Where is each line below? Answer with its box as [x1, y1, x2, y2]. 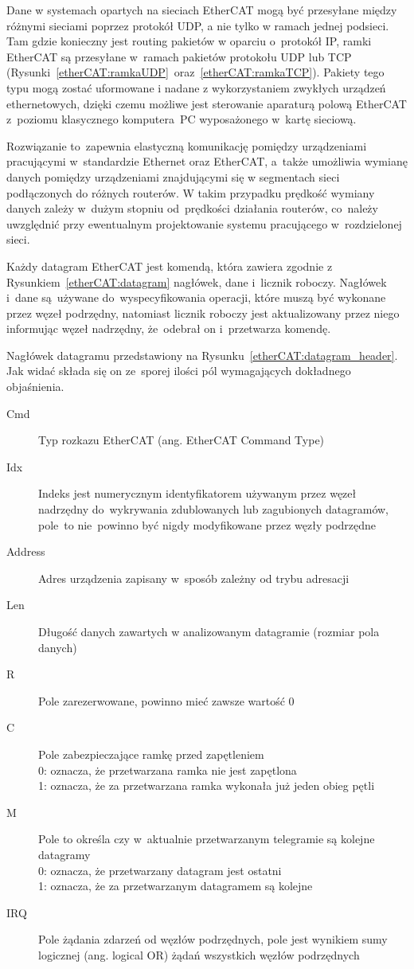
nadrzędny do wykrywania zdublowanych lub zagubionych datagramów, [38, 501, 389, 518]
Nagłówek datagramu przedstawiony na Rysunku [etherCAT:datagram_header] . [6, 346, 398, 363]
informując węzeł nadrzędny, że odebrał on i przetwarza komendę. [6, 320, 331, 337]
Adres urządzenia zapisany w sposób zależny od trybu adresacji [38, 569, 350, 586]
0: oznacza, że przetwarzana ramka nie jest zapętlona [38, 761, 297, 778]
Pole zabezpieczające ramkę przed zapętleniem [38, 745, 264, 762]
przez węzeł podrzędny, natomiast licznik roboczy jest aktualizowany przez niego [6, 304, 400, 321]
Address [6, 543, 45, 560]
